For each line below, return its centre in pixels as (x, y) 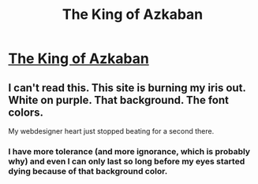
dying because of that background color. (88, 171)
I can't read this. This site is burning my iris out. (127, 88)
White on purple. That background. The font (118, 100)
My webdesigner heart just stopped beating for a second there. (111, 131)
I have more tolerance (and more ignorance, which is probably (129, 151)
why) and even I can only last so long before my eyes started (127, 161)
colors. (26, 112)
